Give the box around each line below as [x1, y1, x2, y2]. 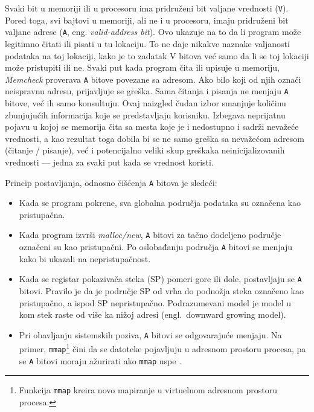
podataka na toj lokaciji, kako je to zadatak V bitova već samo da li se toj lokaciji [5, 49, 309, 62]
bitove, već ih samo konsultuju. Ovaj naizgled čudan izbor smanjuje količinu [5, 97, 286, 109]
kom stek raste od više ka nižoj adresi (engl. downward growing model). [19, 308, 286, 321]
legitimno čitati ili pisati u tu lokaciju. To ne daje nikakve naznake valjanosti [5, 37, 290, 50]
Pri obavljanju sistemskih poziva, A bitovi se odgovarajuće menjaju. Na [19, 328, 282, 341]
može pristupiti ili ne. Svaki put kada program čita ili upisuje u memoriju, [5, 61, 280, 74]
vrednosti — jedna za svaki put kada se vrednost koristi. [5, 155, 214, 168]
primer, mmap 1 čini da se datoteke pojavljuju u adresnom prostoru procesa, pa [19, 341, 306, 355]
